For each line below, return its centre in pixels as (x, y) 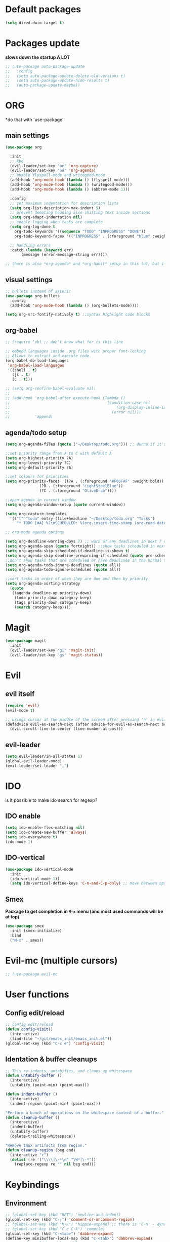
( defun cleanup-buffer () (32, 1117)
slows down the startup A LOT (37, 57)
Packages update (42, 43)
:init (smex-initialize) (36, 930)
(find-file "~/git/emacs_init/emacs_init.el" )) (61, 1039)
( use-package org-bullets (32, 296)
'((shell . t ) (22, 370)
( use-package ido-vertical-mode (39, 869)
